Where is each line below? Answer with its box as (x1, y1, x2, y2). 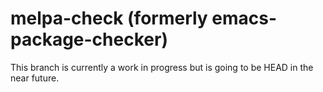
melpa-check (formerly (10, 7, 208, 30)
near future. (10, 72, 60, 84)
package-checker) (10, 28, 168, 51)
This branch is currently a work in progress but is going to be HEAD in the (10, 61, 314, 73)
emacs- (211, 7, 278, 30)
